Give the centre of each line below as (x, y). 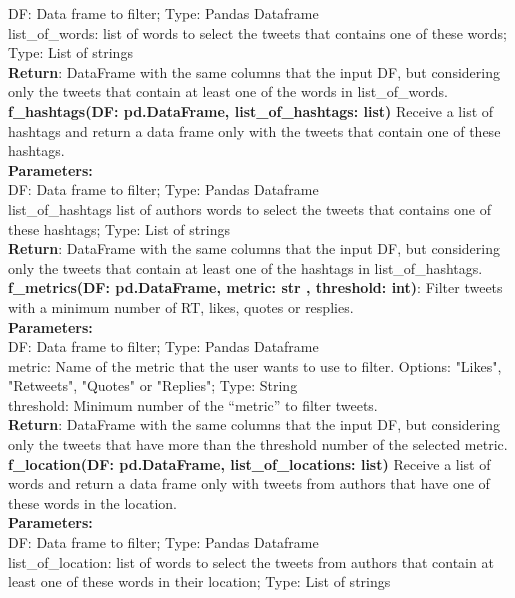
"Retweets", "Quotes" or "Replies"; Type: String (153, 385)
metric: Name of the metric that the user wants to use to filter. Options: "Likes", (255, 365)
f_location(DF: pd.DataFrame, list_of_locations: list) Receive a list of (249, 463)
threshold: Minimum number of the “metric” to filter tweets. (193, 404)
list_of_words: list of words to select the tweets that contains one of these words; (257, 32)
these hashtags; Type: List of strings (119, 228)
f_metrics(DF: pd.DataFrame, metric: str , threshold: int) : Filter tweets (255, 287)
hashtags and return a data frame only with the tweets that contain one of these (254, 130)
